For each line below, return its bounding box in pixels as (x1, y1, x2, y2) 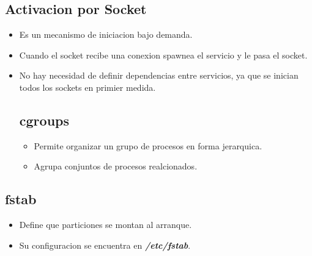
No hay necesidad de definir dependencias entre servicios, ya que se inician (19, 69, 299, 82)
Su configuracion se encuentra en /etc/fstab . (19, 238, 191, 251)
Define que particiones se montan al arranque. (19, 218, 192, 231)
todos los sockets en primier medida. (19, 80, 156, 93)
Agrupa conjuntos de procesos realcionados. (34, 160, 198, 172)
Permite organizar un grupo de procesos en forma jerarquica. (34, 139, 262, 152)
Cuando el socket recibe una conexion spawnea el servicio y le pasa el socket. (19, 48, 308, 61)
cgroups (19, 110, 70, 129)
